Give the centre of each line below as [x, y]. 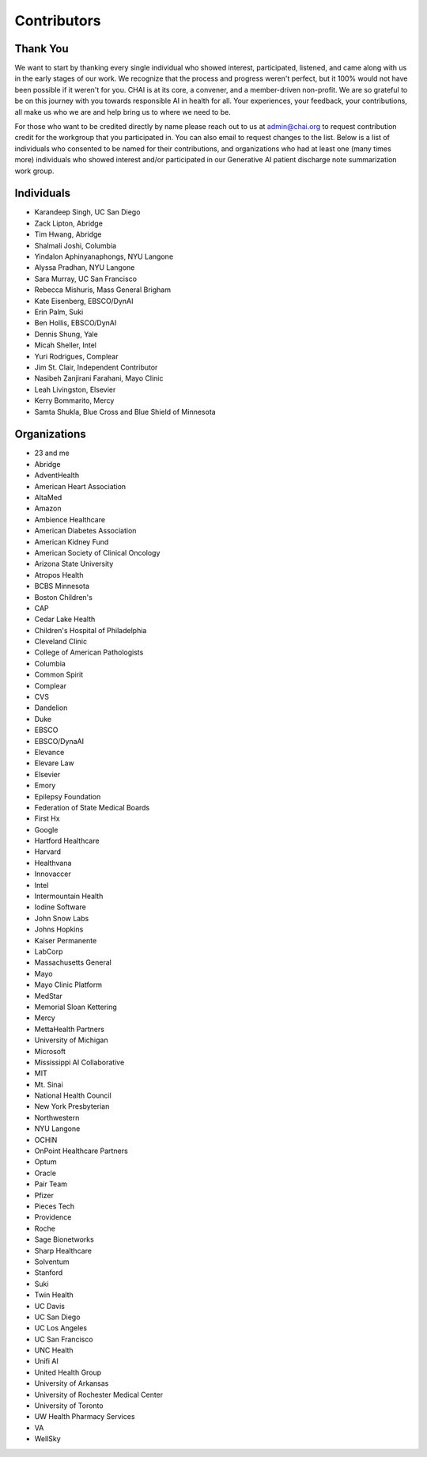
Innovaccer [53, 874]
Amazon [48, 508]
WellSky [47, 1439]
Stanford [49, 1273]
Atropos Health [59, 575]
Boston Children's [63, 597]
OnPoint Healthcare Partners [81, 1151]
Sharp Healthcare [63, 1250]
